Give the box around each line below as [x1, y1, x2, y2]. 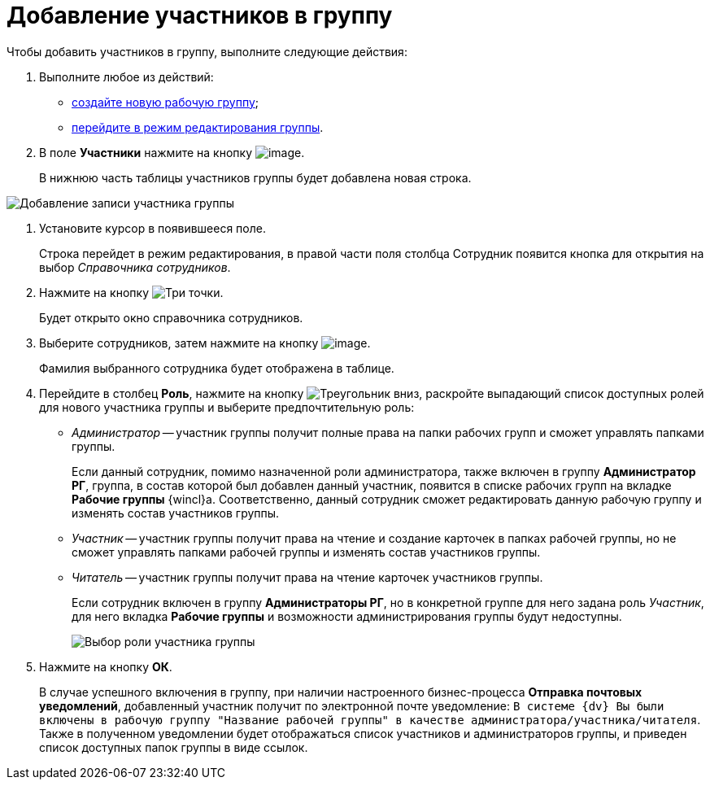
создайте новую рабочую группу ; [72, 94, 259, 109]
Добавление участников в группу [7, 2, 393, 29]
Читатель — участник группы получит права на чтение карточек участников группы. [72, 570, 543, 584]
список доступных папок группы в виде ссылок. [39, 740, 308, 754]
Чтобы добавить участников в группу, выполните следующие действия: [7, 44, 407, 59]
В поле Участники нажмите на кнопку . [39, 145, 305, 159]
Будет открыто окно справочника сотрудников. [39, 310, 303, 325]
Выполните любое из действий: [39, 69, 214, 84]
